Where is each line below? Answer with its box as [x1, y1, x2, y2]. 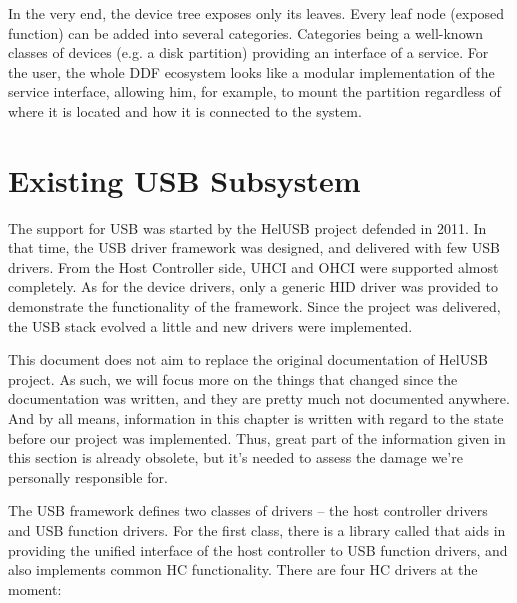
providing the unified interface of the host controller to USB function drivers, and [8, 539, 508, 560]
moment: [8, 578, 62, 599]
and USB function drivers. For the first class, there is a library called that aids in [8, 520, 506, 540]
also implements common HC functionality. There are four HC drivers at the [8, 559, 478, 580]
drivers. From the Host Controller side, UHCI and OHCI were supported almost [8, 256, 499, 277]
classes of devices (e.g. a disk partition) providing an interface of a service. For [8, 42, 489, 63]
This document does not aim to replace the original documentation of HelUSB [8, 349, 488, 370]
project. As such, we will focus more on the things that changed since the [8, 368, 458, 389]
